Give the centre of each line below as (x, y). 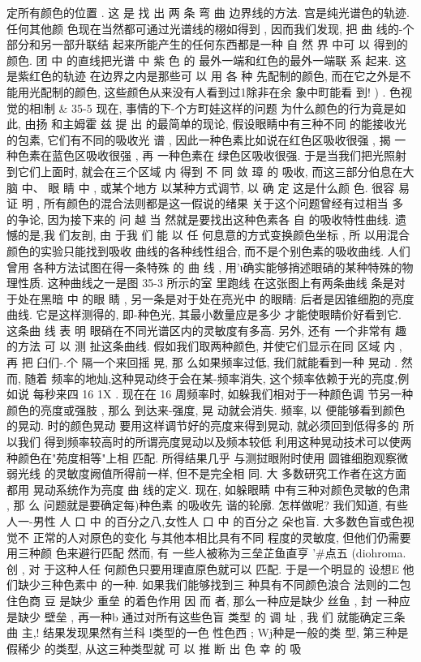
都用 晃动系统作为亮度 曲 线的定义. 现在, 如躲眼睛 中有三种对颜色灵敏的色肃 (208, 489)
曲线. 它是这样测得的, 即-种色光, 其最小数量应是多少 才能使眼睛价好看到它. (204, 314)
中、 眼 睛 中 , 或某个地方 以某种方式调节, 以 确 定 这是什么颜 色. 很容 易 (215, 187)
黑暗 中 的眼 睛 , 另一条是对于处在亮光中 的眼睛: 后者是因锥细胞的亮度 (227, 298)
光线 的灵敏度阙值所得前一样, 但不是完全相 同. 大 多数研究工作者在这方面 (212, 473)
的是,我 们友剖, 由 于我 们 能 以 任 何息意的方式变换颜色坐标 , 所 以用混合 (213, 235)
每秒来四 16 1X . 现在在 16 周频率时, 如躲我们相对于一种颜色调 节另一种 (223, 394)
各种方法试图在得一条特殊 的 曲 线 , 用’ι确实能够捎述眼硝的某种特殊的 (217, 267)
